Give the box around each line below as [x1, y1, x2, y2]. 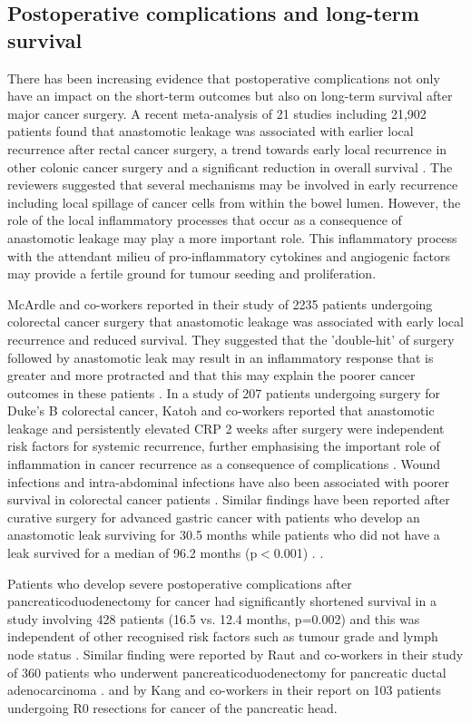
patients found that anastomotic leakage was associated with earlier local [7, 122, 414, 141]
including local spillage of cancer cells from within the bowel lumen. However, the [7, 192, 461, 211]
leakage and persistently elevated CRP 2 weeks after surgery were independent [7, 418, 445, 437]
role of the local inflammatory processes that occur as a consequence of [7, 210, 402, 230]
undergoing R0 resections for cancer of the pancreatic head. [7, 698, 338, 717]
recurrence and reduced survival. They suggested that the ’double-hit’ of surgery [7, 329, 455, 348]
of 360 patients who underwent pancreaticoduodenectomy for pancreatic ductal [7, 662, 446, 681]
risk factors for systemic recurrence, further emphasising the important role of [7, 436, 440, 455]
